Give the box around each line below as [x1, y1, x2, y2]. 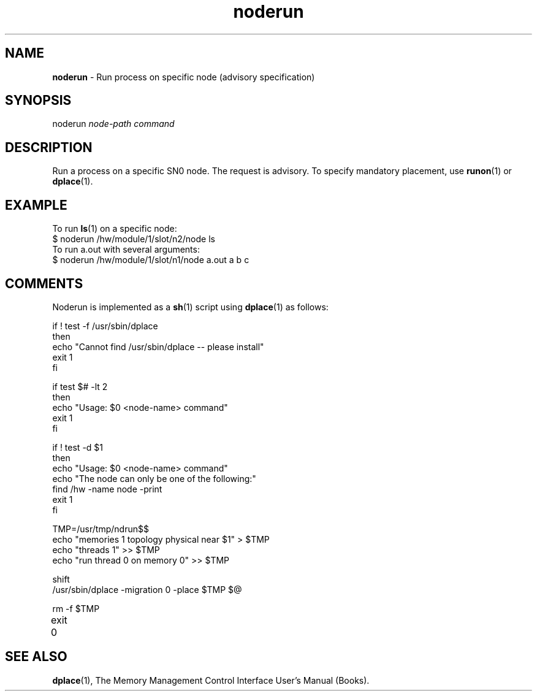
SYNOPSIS [5, 93, 72, 109]
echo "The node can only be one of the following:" [52, 473, 256, 484]
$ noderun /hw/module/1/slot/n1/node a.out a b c [52, 254, 249, 266]
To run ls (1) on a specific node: [52, 223, 177, 234]
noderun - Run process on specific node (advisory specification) [52, 71, 315, 82]
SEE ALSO [5, 649, 67, 665]
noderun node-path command [52, 118, 175, 129]
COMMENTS [5, 275, 83, 291]
